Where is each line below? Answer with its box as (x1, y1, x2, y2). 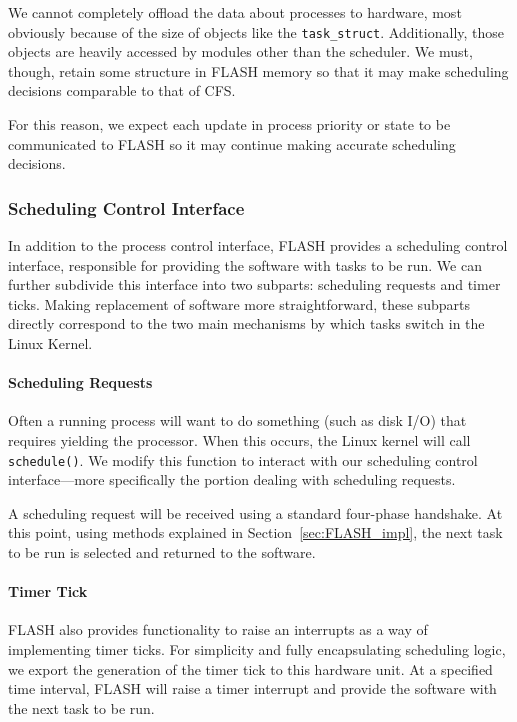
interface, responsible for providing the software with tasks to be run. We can (8, 254, 482, 275)
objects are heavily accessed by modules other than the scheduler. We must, (8, 41, 473, 62)
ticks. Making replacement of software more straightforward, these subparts (8, 293, 470, 314)
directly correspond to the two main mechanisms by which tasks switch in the (8, 313, 485, 334)
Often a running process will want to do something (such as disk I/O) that (8, 410, 467, 431)
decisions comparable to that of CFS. (8, 80, 236, 101)
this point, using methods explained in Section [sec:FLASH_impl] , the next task (8, 522, 503, 543)
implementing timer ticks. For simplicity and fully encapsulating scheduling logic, (8, 639, 506, 659)
